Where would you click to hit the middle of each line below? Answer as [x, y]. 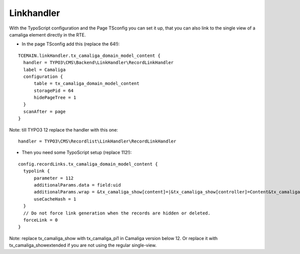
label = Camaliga [44, 69]
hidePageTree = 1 [55, 98]
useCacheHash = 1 [55, 199]
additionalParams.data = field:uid [77, 185]
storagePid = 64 [54, 90]
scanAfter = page [44, 111]
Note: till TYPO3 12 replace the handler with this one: [64, 129]
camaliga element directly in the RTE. [47, 34]
